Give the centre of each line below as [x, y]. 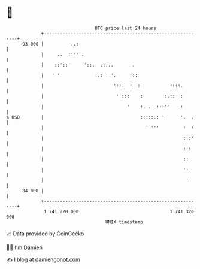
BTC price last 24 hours [126, 28]
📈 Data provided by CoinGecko [45, 234]
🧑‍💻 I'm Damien [25, 247]
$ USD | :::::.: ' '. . [100, 117]
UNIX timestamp [124, 222]
